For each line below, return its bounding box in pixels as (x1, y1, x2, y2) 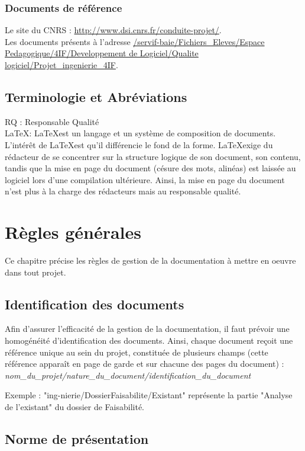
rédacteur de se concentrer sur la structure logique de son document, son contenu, (5, 150, 301, 162)
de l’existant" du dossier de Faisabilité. (5, 401, 145, 413)
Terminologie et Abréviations (5, 87, 187, 105)
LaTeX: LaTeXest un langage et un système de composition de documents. (5, 127, 276, 139)
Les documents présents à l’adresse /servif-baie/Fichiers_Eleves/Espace (5, 35, 265, 47)
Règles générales (5, 220, 141, 244)
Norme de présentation (5, 430, 149, 448)
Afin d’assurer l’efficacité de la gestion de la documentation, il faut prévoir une (5, 322, 290, 335)
